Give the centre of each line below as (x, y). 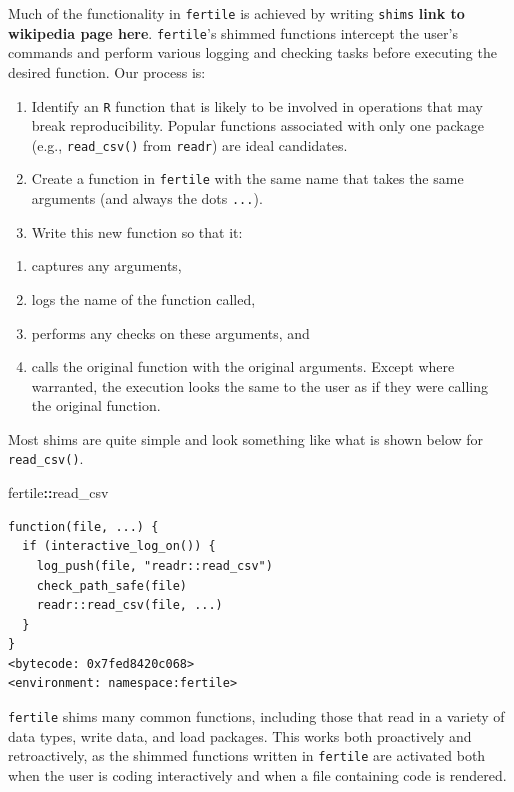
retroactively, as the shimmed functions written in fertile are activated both (247, 755)
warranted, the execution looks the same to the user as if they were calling (259, 385)
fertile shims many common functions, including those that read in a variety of (256, 716)
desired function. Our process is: (107, 71)
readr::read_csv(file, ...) (129, 605)
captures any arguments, (106, 265)
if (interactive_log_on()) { (119, 546)
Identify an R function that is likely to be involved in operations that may (257, 105)
